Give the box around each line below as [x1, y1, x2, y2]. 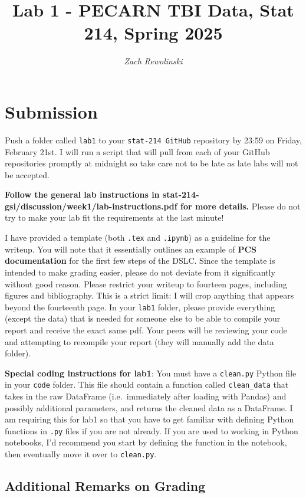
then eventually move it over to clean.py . [5, 448, 157, 460]
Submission [5, 99, 98, 123]
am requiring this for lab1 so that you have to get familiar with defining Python [5, 413, 294, 425]
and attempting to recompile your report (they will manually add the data [5, 335, 274, 348]
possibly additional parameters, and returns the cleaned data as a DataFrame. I [5, 401, 293, 414]
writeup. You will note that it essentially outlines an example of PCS [5, 243, 256, 255]
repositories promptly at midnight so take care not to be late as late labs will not [5, 157, 298, 169]
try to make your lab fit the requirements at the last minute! [5, 211, 224, 224]
